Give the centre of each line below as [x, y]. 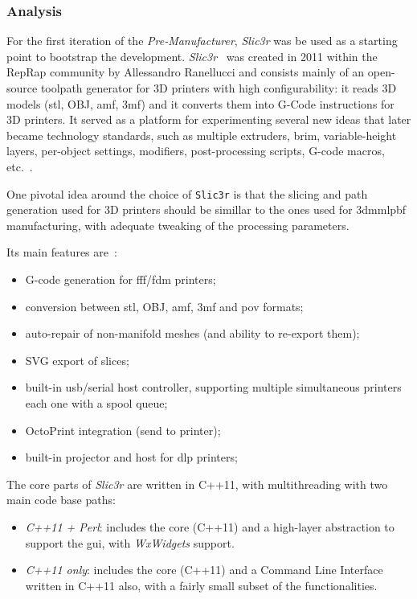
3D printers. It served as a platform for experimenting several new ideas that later [209, 119]
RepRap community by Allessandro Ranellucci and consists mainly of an [186, 72]
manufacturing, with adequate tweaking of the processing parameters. [178, 225]
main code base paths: [61, 500]
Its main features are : [62, 252]
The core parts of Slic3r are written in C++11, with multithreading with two [197, 484]
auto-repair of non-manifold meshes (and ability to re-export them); [192, 333]
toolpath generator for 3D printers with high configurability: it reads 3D [219, 88]
